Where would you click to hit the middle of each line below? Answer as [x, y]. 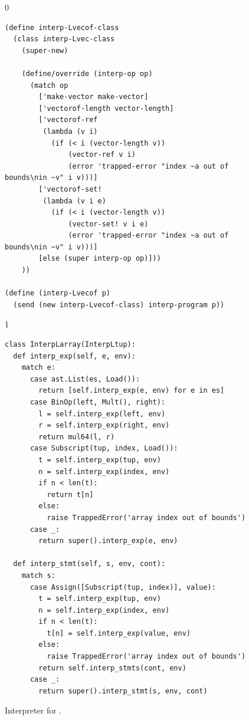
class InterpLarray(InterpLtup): [70, 345]
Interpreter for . [33, 710]
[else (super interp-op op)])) [100, 259]
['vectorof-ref [68, 120]
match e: [38, 368]
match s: [38, 575]
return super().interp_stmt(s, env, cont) [123, 691]
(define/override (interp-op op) [87, 73]
